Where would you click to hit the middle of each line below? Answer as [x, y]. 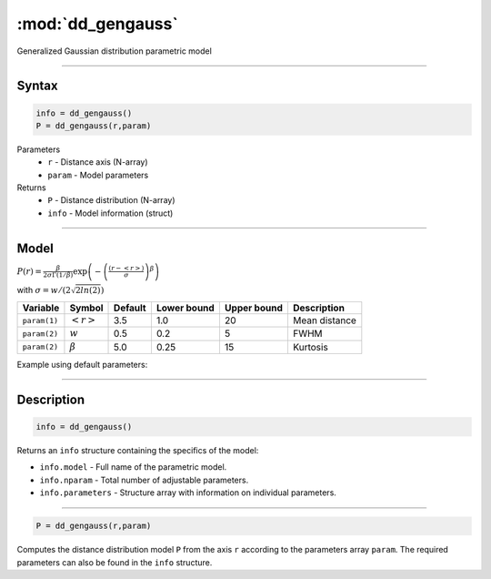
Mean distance [324, 320]
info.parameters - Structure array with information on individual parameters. [188, 493]
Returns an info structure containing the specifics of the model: [138, 451]
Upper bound [254, 308]
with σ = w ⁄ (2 [44, 289]
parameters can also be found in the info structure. [115, 562]
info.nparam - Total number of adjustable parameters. [144, 480]
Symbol [86, 308]
